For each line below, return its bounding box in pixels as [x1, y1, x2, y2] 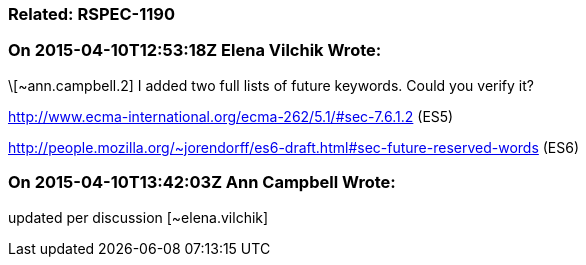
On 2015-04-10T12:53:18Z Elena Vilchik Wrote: [8, 40, 382, 61]
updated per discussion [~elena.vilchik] [8, 208, 269, 226]
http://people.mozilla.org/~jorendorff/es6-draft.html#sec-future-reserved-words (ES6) [8, 138, 580, 156]
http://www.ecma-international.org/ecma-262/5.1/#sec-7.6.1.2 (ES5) [8, 107, 454, 125]
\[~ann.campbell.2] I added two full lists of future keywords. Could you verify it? [8, 76, 534, 94]
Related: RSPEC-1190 [8, 4, 175, 24]
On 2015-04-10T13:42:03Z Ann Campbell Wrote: [8, 172, 396, 193]
